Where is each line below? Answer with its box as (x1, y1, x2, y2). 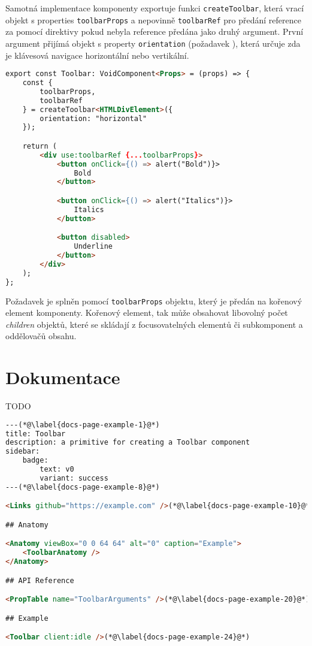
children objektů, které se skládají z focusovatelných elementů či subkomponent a (5, 318, 303, 330)
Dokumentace (5, 365, 120, 390)
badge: (22, 456, 49, 465)
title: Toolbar (5, 429, 66, 438)
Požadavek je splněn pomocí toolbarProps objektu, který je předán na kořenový (5, 294, 302, 307)
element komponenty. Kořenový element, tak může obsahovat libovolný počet (5, 306, 288, 319)
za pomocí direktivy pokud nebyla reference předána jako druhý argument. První (5, 25, 304, 38)
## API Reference (5, 576, 74, 585)
